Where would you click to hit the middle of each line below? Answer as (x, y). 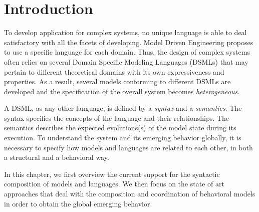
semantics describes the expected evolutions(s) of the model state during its (120, 128)
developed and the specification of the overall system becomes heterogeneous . (122, 91)
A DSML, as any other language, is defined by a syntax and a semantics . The (123, 108)
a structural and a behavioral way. (57, 157)
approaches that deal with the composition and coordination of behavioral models (130, 194)
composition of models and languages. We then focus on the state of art (114, 184)
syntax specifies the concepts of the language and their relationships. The (116, 118)
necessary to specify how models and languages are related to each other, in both (128, 147)
